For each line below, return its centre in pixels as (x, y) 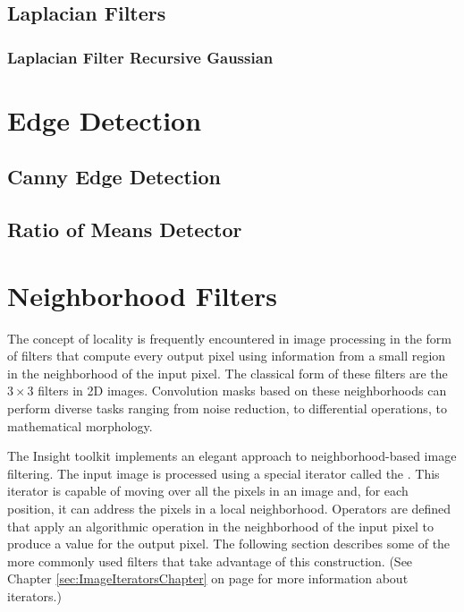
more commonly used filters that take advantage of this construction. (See (210, 561)
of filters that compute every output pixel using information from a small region (227, 356)
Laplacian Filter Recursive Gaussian (140, 57)
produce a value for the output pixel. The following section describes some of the (229, 544)
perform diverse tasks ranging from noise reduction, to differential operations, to (227, 408)
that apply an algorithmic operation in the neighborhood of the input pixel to (220, 526)
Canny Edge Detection (114, 177)
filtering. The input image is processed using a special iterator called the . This (224, 473)
